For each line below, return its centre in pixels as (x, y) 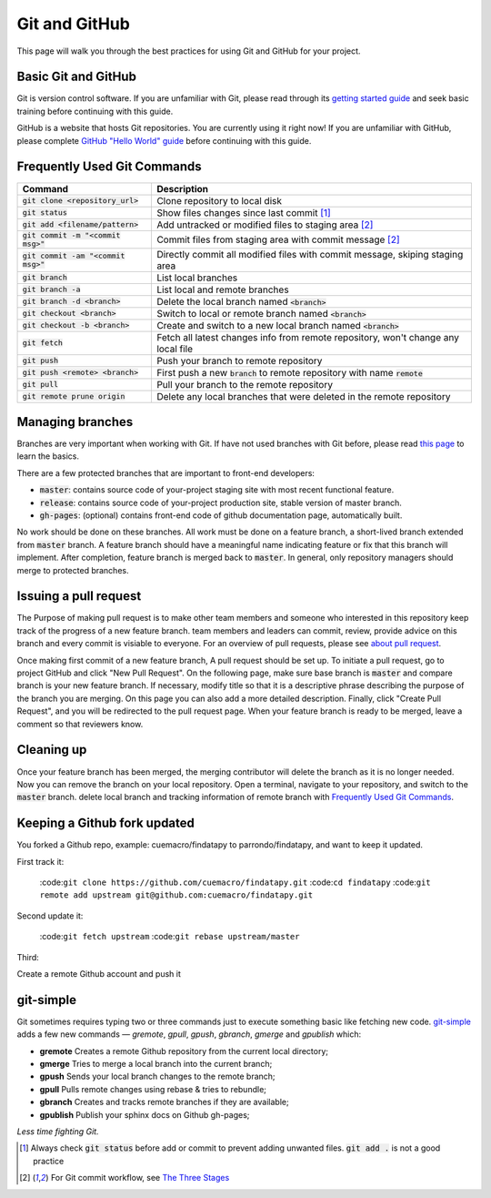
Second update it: (50, 916)
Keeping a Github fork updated (106, 823)
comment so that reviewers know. (80, 724)
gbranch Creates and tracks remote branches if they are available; (165, 1102)
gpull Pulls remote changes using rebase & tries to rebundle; (153, 1089)
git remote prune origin (74, 396)
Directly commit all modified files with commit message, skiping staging (310, 254)
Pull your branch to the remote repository (245, 384)
